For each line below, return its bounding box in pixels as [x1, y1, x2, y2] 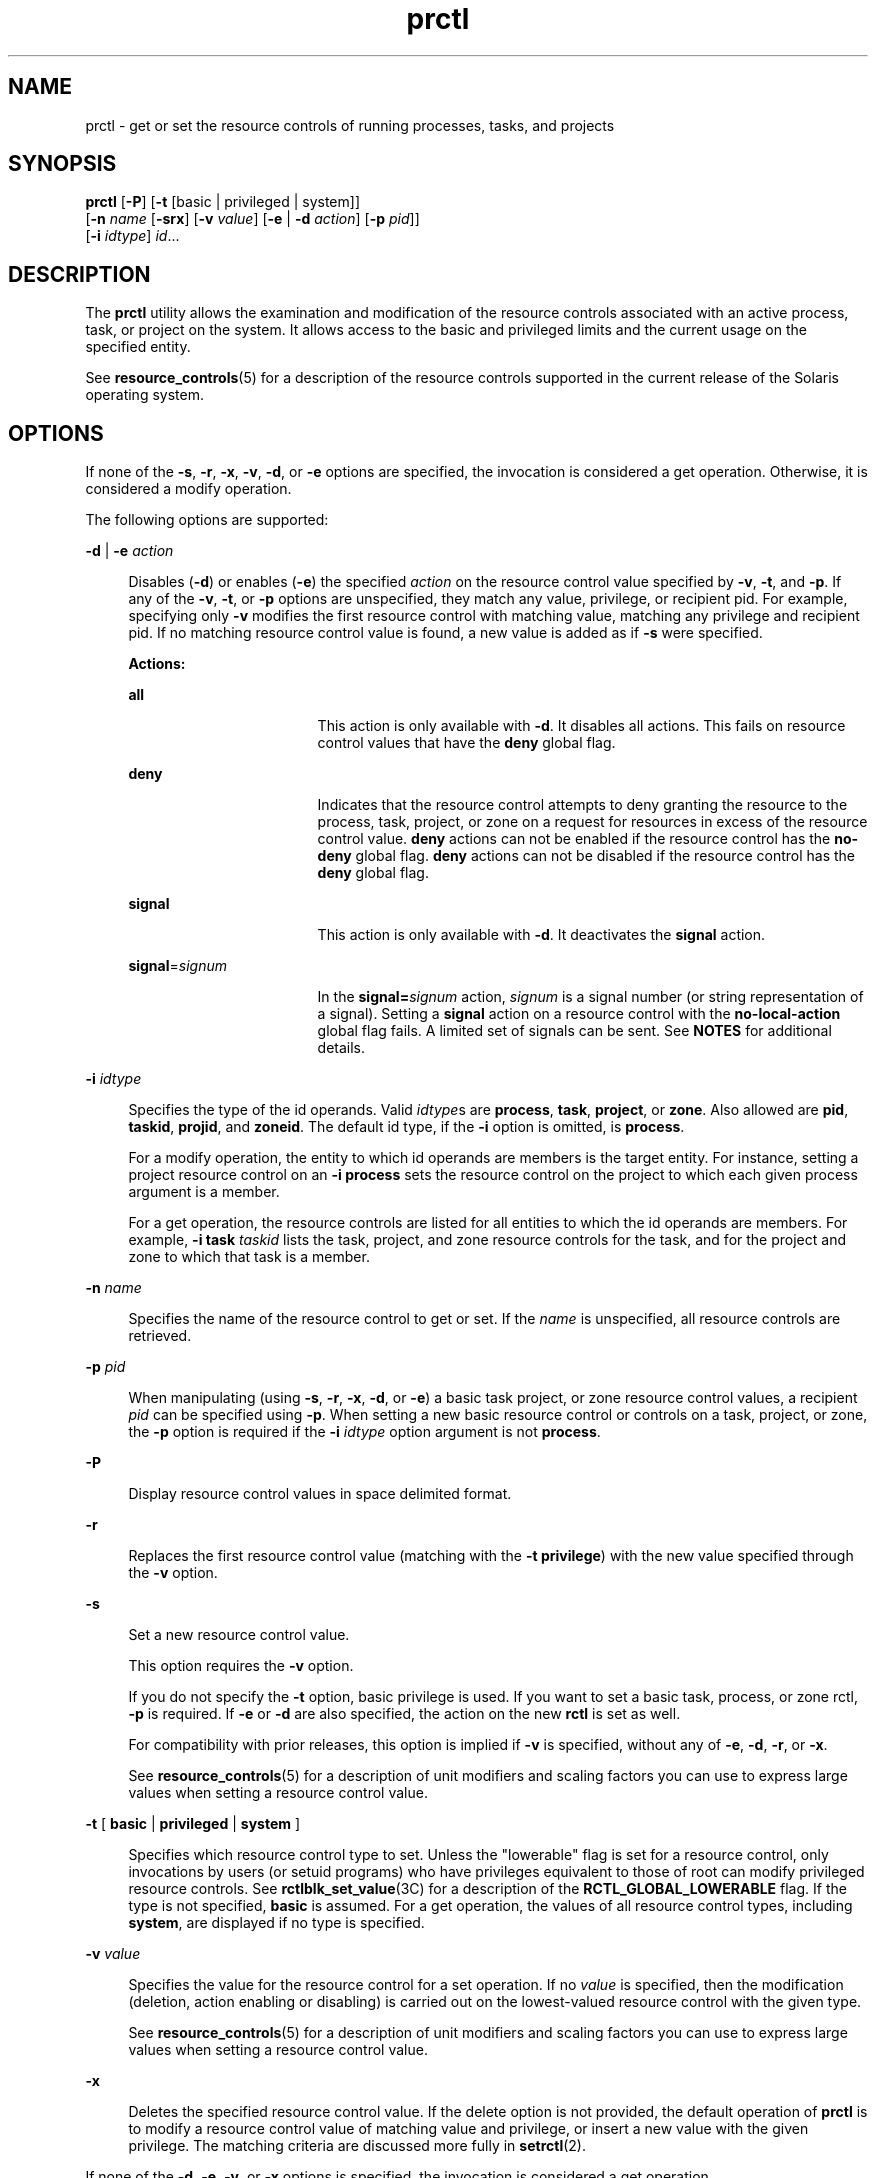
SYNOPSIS [8, 151, 117, 177]
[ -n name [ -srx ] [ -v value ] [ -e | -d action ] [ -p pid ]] [85, 210, 420, 228]
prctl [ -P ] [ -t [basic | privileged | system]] [85, 193, 360, 211]
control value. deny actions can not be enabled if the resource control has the [317, 830, 831, 848]
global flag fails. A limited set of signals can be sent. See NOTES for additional [317, 1022, 832, 1040]
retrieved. [128, 1327, 192, 1345]
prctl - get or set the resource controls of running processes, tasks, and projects [85, 116, 615, 134]
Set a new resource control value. [128, 1626, 350, 1644]
